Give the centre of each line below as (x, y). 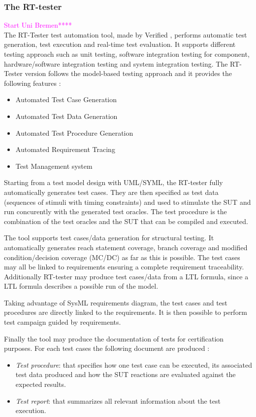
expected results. (41, 384)
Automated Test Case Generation (66, 99)
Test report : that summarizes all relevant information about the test (118, 400)
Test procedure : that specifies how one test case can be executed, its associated (134, 364)
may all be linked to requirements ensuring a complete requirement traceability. (124, 267)
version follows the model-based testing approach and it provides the (128, 73)
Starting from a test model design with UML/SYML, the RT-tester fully (113, 182)
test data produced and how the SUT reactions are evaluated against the (126, 374)
